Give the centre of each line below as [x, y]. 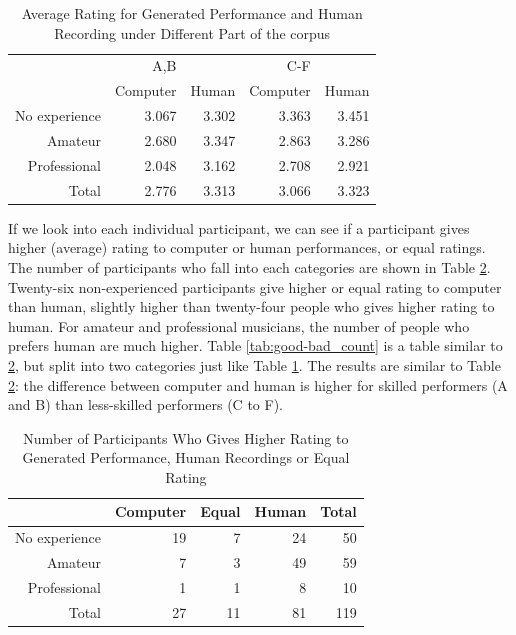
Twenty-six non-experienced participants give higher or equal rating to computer [255, 286]
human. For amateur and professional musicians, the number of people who [239, 325]
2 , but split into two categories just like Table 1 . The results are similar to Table [254, 364]
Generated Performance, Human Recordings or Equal [186, 457]
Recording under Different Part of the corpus [192, 32]
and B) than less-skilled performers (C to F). [145, 404]
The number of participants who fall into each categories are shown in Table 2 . [249, 266]
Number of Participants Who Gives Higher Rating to [186, 437]
